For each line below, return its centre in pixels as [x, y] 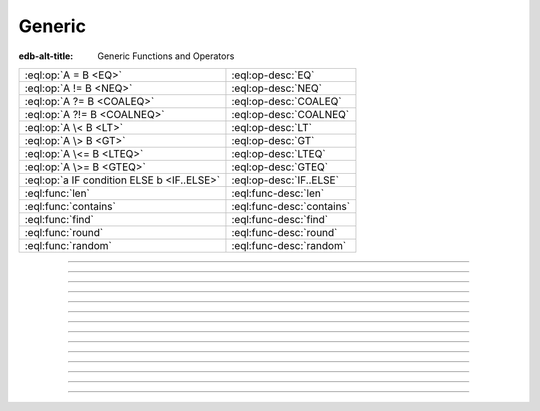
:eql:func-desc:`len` [278, 193]
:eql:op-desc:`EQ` [273, 75]
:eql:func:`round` [64, 232]
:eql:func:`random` [68, 245]
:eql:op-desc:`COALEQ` [286, 101]
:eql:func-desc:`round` [284, 232]
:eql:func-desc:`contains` [290, 206]
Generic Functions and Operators [166, 56]
